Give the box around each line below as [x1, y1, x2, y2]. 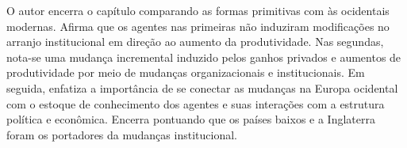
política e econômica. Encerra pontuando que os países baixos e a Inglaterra [6, 111, 375, 127]
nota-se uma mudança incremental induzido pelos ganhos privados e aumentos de [6, 48, 401, 65]
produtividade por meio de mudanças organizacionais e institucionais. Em [6, 64, 365, 81]
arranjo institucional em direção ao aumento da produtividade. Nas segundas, [6, 33, 384, 50]
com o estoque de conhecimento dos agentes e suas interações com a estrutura [6, 95, 385, 112]
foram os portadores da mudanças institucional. [6, 126, 237, 142]
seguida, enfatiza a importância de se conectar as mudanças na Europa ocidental [6, 79, 398, 96]
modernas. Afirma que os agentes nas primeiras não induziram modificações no [6, 17, 390, 34]
